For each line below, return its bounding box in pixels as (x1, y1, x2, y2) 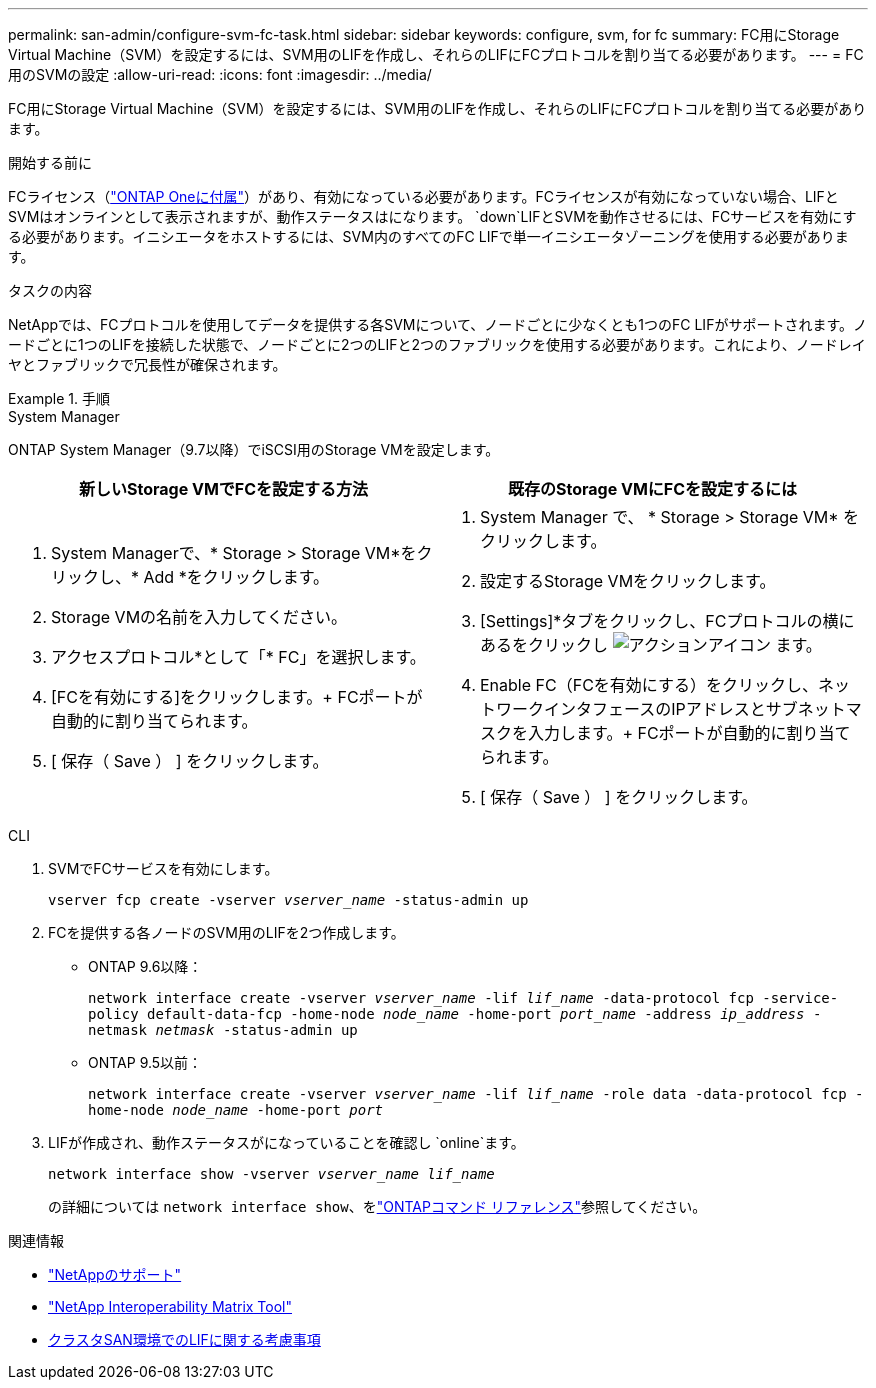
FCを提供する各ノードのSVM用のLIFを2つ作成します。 (48, 924, 405, 941)
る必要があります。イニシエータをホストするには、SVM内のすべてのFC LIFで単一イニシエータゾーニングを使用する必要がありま (8, 228, 849, 245)
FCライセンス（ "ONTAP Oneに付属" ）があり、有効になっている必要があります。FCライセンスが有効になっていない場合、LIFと (8, 188, 839, 205)
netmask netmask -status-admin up (88, 1022, 358, 1038)
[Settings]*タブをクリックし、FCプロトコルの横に (480, 611, 855, 631)
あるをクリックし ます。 (480, 635, 822, 655)
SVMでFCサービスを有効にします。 (48, 860, 279, 877)
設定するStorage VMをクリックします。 (480, 571, 776, 591)
